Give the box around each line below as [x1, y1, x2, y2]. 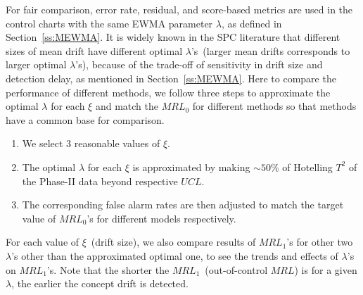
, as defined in [221, 15, 282, 30]
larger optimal [6, 57, 67, 72]
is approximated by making [132, 159, 250, 174]
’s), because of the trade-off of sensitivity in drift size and [75, 57, 323, 72]
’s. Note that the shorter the [46, 262, 170, 277]
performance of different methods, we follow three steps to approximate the [6, 84, 331, 99]
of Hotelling [282, 159, 333, 174]
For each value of [6, 234, 79, 249]
